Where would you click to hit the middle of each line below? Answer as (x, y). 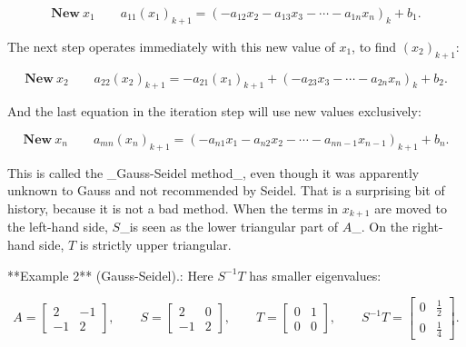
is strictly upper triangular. (155, 245)
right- (427, 227)
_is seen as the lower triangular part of (229, 227)
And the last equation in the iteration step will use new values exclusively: (214, 111)
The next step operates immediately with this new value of (171, 46)
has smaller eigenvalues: (315, 275)
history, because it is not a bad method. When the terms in (173, 208)
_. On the (380, 227)
